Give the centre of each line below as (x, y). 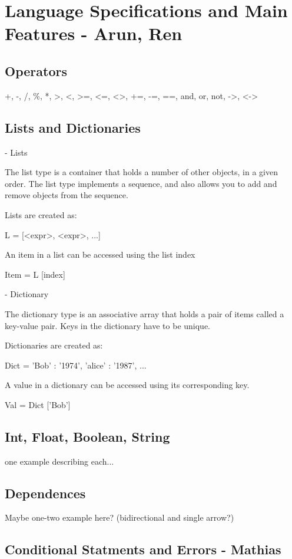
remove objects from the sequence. (67, 195)
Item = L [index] (35, 274)
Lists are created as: (41, 214)
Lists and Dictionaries (73, 127)
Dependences (45, 493)
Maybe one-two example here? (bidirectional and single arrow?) (120, 517)
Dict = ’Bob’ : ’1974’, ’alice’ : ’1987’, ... (76, 365)
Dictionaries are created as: (54, 345)
